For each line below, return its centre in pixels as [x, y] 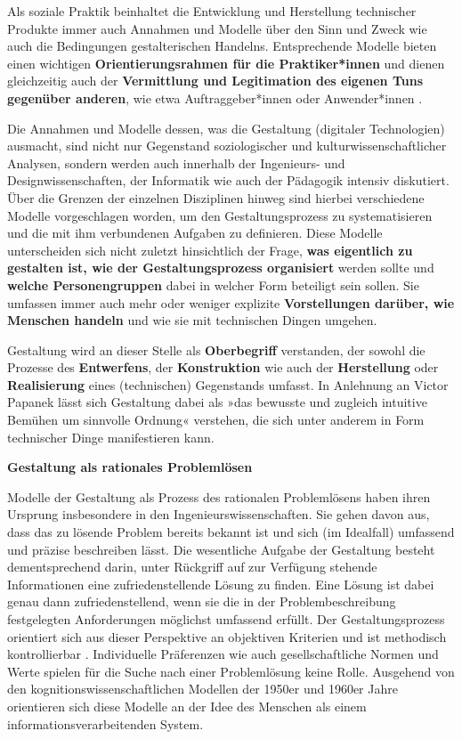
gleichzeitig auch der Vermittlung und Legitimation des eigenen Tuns [215, 81]
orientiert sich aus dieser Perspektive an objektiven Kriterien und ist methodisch [227, 636]
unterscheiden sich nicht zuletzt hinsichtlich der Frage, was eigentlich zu [210, 250]
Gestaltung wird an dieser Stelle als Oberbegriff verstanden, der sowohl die [216, 349]
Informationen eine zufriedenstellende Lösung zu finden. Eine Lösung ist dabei [221, 584]
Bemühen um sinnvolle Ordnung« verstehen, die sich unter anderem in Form [216, 420]
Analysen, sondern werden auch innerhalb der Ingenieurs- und [176, 162]
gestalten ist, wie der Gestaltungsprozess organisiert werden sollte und [221, 268]
